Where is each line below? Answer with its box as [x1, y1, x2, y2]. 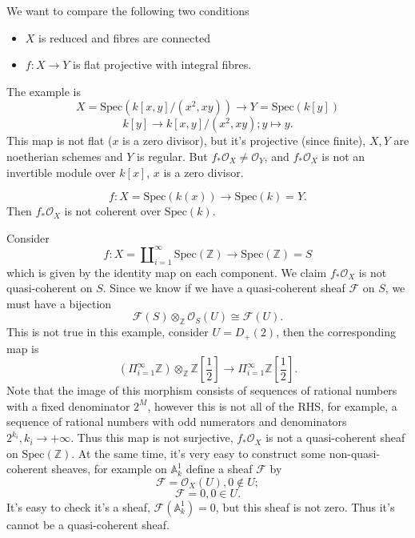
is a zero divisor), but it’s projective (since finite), [122, 132, 366, 149]
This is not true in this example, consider [6, 323, 209, 340]
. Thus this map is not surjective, [70, 429, 233, 446]
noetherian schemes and [6, 147, 123, 164]
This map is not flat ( [6, 132, 113, 149]
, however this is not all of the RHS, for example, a [147, 397, 397, 414]
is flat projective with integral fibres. [73, 56, 252, 73]
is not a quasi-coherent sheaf [265, 429, 405, 446]
